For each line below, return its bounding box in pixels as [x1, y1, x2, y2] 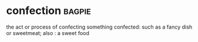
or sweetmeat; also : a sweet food [6, 29, 89, 36]
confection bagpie [6, 4, 91, 17]
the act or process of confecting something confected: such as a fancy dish [6, 23, 193, 30]
